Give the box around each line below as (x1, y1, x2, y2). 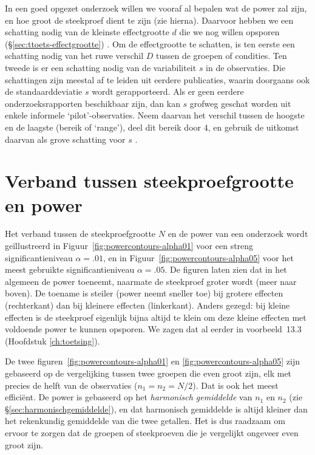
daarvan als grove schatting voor (5, 132, 126, 145)
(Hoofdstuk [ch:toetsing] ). (5, 334, 100, 347)
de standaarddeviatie (5, 85, 83, 98)
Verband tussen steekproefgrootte (5, 168, 294, 193)
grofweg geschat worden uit (189, 97, 291, 109)
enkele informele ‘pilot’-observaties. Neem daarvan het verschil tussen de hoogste (5, 109, 305, 121)
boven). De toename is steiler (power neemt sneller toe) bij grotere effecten (5, 287, 283, 299)
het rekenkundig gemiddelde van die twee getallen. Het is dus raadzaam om (5, 414, 285, 427)
